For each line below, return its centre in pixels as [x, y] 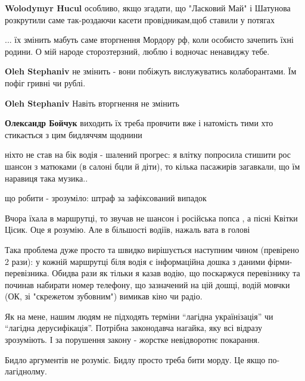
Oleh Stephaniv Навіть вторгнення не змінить [92, 103]
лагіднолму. [26, 371]
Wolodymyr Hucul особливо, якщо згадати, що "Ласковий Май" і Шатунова [148, 8]
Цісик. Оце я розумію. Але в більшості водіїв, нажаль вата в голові [127, 229]
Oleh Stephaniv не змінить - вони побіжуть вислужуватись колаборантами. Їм [151, 71]
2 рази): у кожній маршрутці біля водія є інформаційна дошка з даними [135, 261]
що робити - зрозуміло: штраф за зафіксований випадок [106, 198]
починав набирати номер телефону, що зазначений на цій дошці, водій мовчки [147, 284]
